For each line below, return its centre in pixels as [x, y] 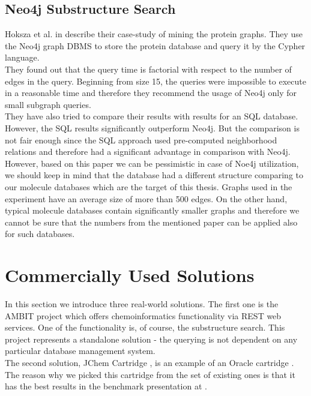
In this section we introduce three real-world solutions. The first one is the [142, 304]
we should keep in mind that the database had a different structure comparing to [154, 175]
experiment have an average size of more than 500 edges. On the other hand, [146, 198]
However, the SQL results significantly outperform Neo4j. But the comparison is [152, 127]
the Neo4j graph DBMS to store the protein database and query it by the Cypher [155, 45]
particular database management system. [80, 351]
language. [22, 57]
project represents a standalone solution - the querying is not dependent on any [151, 339]
